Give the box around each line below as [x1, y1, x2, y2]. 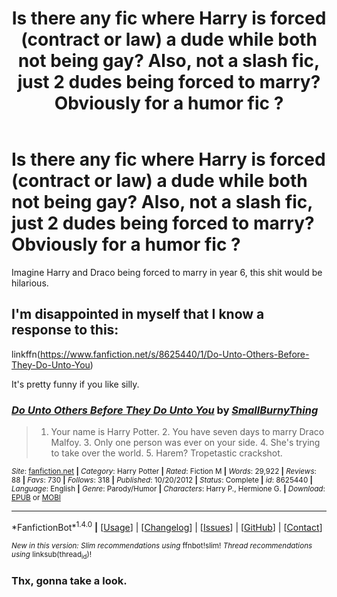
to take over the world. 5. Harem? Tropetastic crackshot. [50, 447, 283, 459]
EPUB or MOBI [11, 493, 61, 503]
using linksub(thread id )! [11, 549, 92, 561]
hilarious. [11, 277, 49, 289]
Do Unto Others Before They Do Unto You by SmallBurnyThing [11, 403, 319, 417]
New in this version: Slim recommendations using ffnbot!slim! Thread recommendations [11, 540, 313, 551]
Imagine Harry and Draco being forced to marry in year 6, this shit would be [11, 266, 323, 278]
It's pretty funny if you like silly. [11, 378, 140, 390]
